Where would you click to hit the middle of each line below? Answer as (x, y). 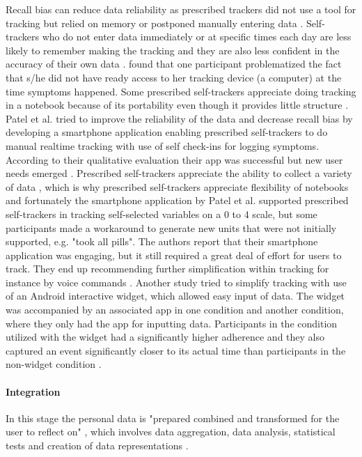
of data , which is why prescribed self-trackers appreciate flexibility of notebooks (177, 186)
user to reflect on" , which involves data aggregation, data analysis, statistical (171, 432)
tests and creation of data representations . (97, 446)
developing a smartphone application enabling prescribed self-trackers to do (167, 132)
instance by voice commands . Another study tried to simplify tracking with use (176, 282)
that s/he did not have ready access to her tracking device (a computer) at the (174, 77)
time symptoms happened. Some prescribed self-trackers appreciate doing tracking (181, 91)
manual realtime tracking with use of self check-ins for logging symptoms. (163, 145)
